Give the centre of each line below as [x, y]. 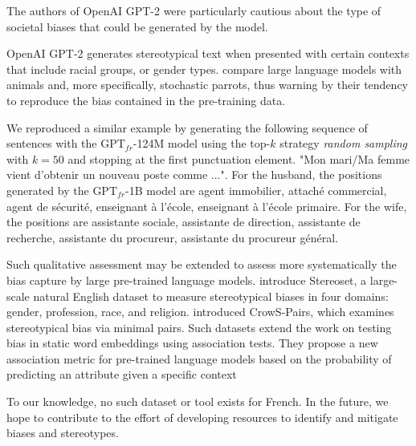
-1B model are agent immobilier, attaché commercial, [256, 190]
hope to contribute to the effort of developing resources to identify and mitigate [202, 417]
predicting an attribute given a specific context [122, 374]
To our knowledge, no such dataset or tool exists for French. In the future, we [198, 401]
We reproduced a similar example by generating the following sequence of [187, 127]
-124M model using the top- [202, 143]
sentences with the [52, 143]
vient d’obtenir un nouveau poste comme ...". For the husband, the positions [194, 174]
